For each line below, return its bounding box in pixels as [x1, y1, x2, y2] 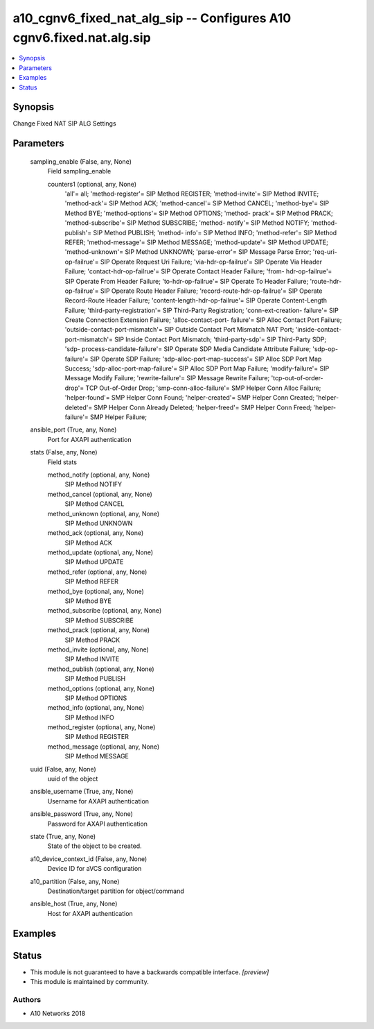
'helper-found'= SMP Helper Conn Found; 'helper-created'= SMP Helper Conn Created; [64, 393, 315, 402]
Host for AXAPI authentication [47, 909, 133, 917]
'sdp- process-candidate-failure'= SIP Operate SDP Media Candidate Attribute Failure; [64, 345, 312, 353]
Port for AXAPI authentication [47, 435, 132, 443]
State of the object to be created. [47, 842, 142, 850]
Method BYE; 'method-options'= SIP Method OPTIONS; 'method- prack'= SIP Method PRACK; [64, 209, 333, 217]
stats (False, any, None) [30, 448, 98, 457]
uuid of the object [47, 774, 98, 783]
